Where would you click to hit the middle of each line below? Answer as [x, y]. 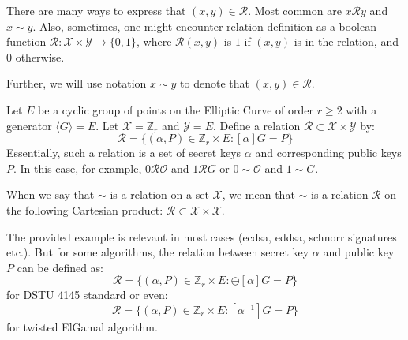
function [26, 41]
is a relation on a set [159, 194]
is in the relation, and [346, 41]
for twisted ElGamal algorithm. [82, 326]
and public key [359, 252]
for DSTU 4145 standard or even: [87, 295]
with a [361, 109]
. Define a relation [256, 125]
